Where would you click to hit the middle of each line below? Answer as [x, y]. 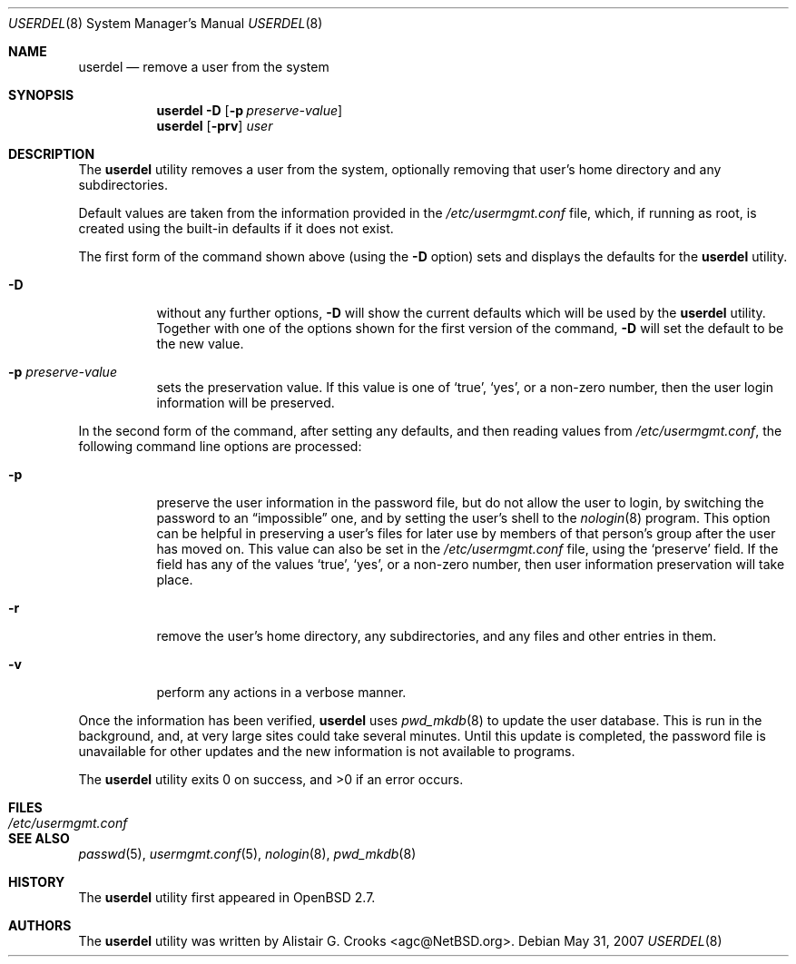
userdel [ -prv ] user [215, 126]
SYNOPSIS [41, 95]
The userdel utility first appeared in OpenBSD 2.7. [227, 897]
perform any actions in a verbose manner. [281, 692]
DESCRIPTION [52, 154]
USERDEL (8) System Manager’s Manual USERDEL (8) [166, 23]
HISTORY [37, 882]
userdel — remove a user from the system [204, 67]
